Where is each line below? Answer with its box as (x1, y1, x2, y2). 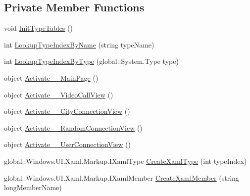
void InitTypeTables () (4, 23, 73, 33)
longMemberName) (4, 182, 62, 193)
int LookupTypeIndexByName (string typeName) (4, 39, 154, 49)
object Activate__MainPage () (4, 72, 99, 83)
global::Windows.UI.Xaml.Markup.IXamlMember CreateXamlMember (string (4, 172, 239, 183)
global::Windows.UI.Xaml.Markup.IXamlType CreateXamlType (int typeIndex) (4, 155, 247, 166)
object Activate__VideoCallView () (4, 89, 113, 99)
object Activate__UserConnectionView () (4, 139, 131, 149)
